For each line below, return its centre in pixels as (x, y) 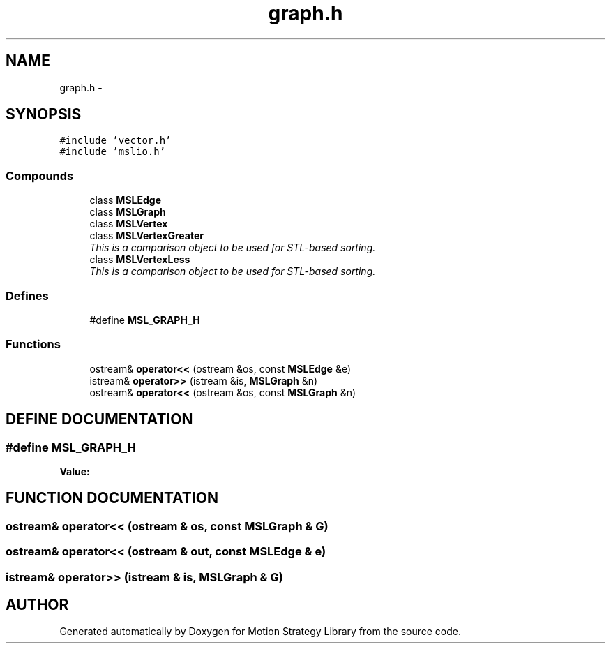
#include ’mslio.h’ (113, 152)
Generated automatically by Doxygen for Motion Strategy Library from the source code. (261, 632)
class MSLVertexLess (140, 260)
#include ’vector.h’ (115, 141)
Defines (27, 296)
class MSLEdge (125, 200)
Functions (33, 344)
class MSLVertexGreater (146, 236)
